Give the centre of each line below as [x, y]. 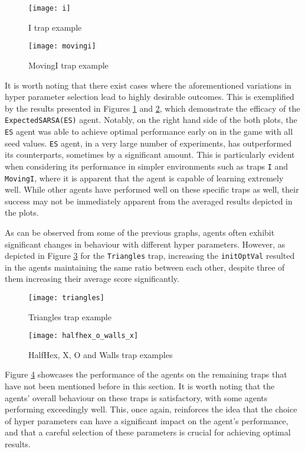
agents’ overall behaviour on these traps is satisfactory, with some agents [136, 397]
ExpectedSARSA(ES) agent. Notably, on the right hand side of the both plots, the [151, 120]
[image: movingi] [62, 46]
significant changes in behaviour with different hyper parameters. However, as [145, 244]
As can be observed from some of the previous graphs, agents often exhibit [140, 232]
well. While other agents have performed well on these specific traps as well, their [152, 189]
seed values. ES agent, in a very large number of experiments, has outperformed [148, 143]
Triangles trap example [70, 316]
